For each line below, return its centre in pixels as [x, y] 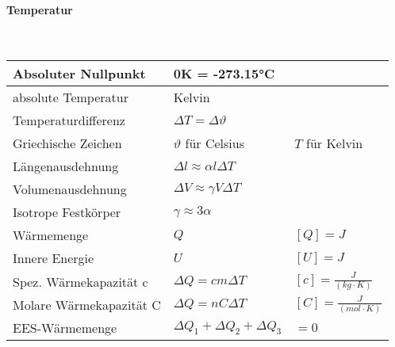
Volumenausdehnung [70, 189]
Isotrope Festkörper [67, 212]
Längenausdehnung [66, 166]
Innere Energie [54, 258]
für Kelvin [334, 143]
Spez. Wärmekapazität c [81, 281]
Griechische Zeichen [67, 143]
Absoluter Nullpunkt [79, 74]
